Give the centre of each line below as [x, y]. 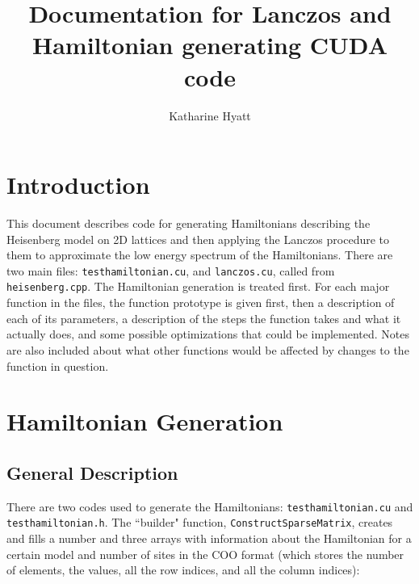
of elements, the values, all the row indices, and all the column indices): [183, 570]
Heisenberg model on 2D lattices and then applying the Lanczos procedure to [198, 239]
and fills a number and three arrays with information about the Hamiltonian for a [209, 538]
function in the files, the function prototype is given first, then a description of [201, 303]
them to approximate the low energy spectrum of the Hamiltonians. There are [200, 255]
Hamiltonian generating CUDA [210, 45]
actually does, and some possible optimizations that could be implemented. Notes [208, 334]
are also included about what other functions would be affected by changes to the [208, 349]
